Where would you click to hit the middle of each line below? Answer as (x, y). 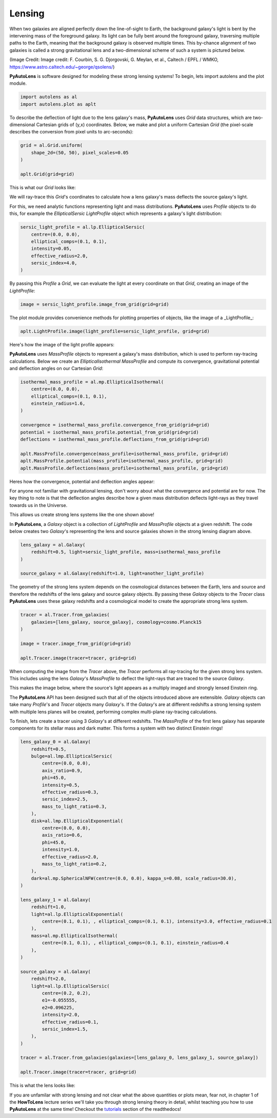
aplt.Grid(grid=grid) (47, 174)
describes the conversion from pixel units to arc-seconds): (71, 132)
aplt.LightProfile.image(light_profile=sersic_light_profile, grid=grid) (115, 331)
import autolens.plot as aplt (58, 104)
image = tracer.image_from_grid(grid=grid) (76, 643)
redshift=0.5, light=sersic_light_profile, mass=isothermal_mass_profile (126, 552)
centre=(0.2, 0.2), (66, 993)
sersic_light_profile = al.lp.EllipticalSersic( (83, 227)
